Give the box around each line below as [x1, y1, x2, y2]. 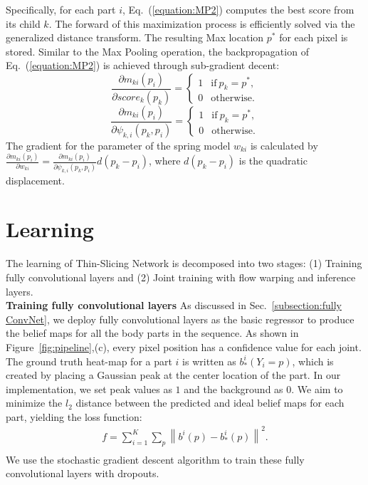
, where [149, 153, 181, 168]
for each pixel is [279, 30, 348, 45]
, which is [292, 353, 334, 368]
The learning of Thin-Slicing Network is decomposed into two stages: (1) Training [6, 256, 362, 271]
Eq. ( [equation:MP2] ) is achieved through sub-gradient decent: [6, 58, 280, 73]
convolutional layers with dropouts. [6, 466, 159, 481]
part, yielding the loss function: [6, 409, 142, 424]
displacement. [6, 172, 65, 187]
